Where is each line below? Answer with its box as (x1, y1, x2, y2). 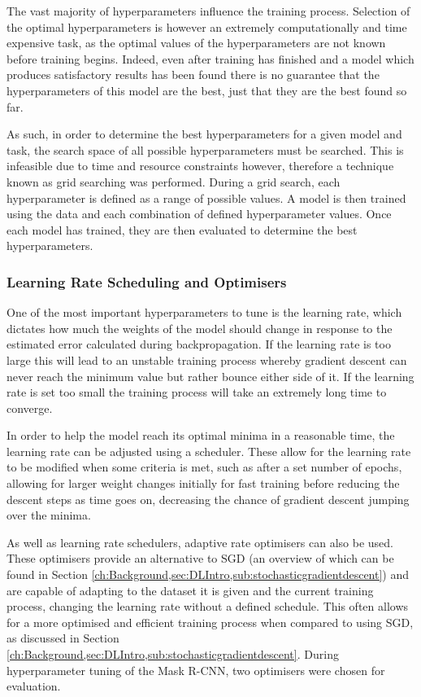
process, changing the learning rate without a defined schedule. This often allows (7, 598, 409, 615)
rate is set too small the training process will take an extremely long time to (7, 384, 387, 401)
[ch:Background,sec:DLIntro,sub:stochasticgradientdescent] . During (7, 646, 339, 662)
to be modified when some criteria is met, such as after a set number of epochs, (7, 458, 402, 476)
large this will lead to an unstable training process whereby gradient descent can (7, 351, 407, 368)
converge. (7, 399, 53, 416)
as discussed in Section (7, 629, 119, 647)
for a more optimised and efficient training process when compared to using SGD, (7, 613, 414, 630)
